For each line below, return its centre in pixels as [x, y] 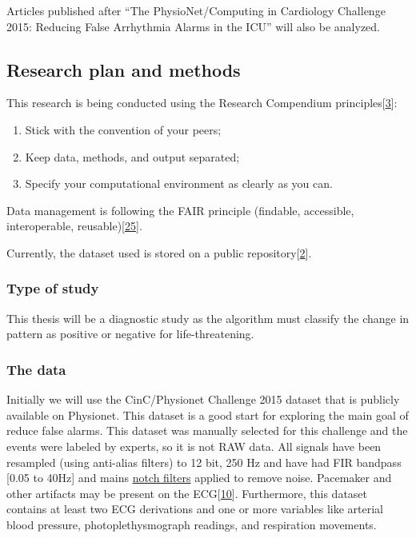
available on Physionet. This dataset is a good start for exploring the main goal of [208, 414]
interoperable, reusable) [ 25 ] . [74, 226]
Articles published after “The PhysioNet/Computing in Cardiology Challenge [196, 10]
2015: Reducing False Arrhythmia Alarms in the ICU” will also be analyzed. [194, 26]
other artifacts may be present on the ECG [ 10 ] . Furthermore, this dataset [187, 493]
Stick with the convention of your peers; [123, 129]
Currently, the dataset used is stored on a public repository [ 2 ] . [159, 252]
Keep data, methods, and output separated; [132, 156]
